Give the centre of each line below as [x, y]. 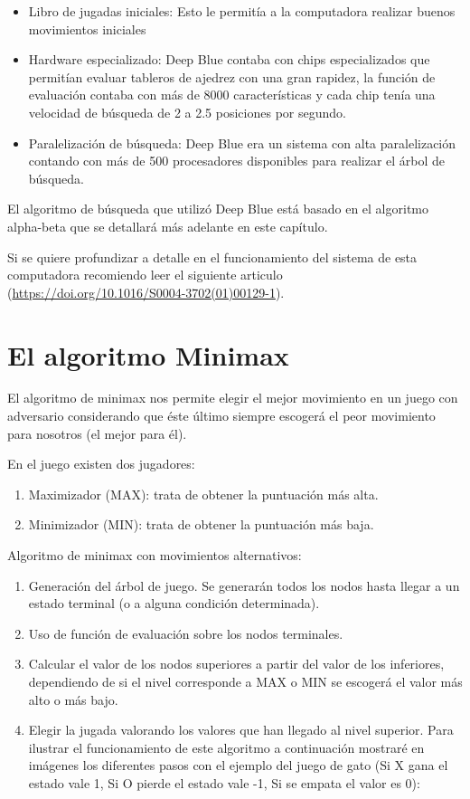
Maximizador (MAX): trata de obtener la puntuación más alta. [203, 494]
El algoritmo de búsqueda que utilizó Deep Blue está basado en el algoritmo [218, 209]
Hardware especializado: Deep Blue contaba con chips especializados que [229, 59]
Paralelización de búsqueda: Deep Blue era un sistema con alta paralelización [242, 143]
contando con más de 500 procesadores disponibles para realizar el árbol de [237, 161]
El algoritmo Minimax [148, 354]
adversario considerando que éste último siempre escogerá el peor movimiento [221, 416]
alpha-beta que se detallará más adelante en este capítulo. [168, 226]
